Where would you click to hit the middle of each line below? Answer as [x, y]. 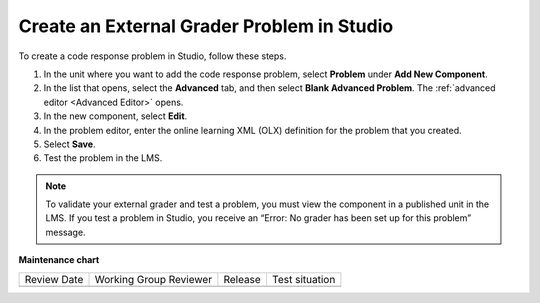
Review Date [54, 279]
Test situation [303, 279]
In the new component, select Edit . [115, 116]
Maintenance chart [59, 260]
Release [242, 279]
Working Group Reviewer [153, 279]
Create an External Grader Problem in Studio [206, 26]
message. [65, 232]
